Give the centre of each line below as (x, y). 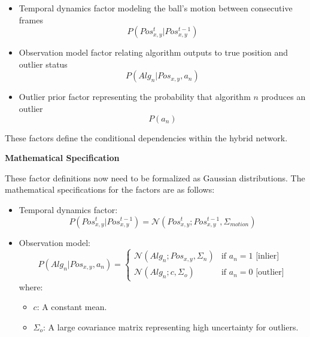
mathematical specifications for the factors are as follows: (110, 189)
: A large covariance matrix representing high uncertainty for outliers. (171, 327)
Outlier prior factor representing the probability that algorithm (135, 97)
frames (31, 19)
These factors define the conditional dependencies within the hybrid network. (146, 137)
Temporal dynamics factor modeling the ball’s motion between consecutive (156, 8)
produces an (283, 97)
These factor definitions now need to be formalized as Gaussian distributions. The (155, 177)
